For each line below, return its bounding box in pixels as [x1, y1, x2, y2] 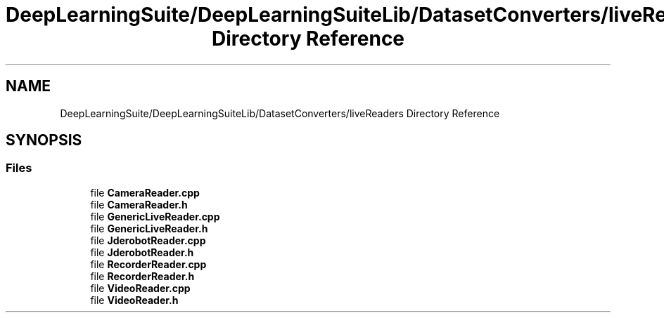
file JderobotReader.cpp [90, 234, 206, 246]
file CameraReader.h [90, 198, 188, 211]
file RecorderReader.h [90, 270, 195, 282]
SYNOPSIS [6, 131, 82, 150]
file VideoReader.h [90, 293, 179, 306]
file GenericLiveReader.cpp [90, 210, 220, 223]
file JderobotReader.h [90, 246, 194, 258]
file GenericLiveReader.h [90, 222, 208, 234]
